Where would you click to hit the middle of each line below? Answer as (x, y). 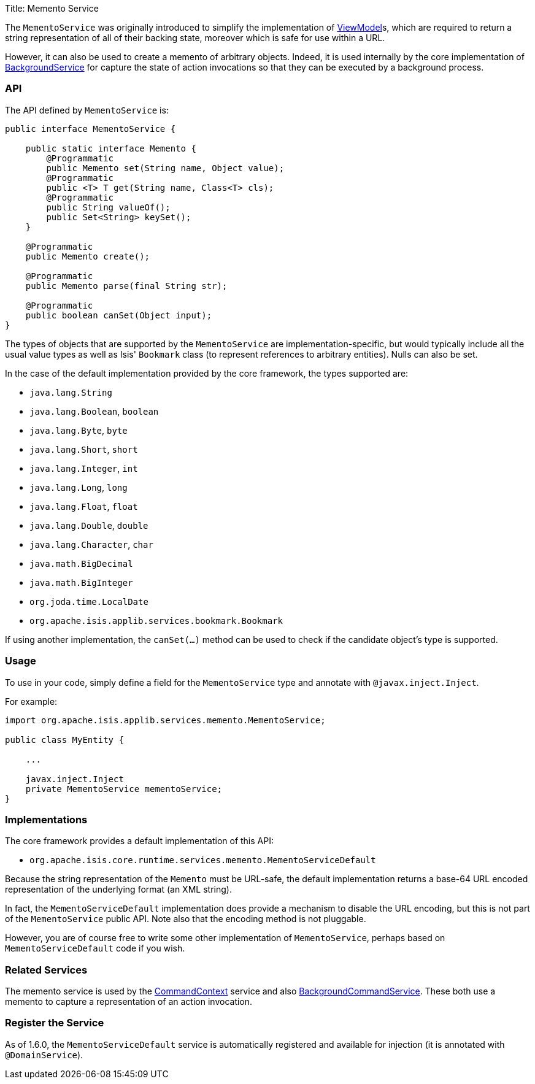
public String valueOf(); (108, 207)
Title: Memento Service (52, 8)
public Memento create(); (88, 256)
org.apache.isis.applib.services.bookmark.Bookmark (156, 621)
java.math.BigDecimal (81, 563)
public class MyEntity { (64, 740)
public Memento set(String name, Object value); (165, 168)
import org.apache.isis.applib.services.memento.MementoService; (165, 720)
